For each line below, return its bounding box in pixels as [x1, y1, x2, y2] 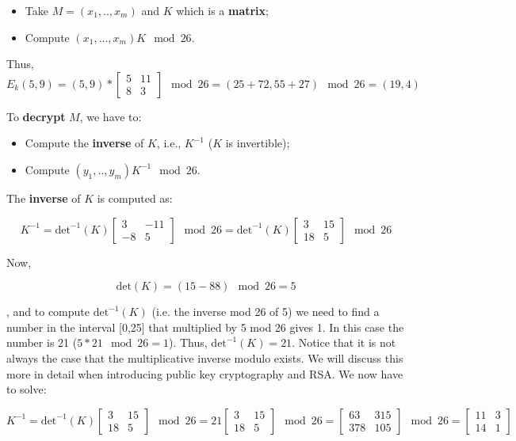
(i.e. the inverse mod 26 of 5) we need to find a [151, 303, 380, 320]
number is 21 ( [6, 334, 78, 351]
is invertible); [225, 135, 290, 151]
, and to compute [6, 303, 90, 320]
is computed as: [97, 189, 173, 206]
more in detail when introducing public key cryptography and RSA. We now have [6, 365, 403, 382]
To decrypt [6, 108, 66, 124]
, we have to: [79, 108, 142, 124]
